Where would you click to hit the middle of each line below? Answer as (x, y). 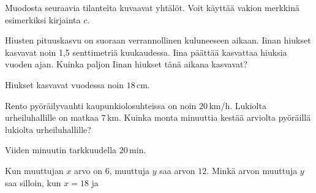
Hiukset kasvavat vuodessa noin (64, 84)
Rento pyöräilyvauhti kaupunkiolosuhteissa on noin (101, 105)
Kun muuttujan (34, 170)
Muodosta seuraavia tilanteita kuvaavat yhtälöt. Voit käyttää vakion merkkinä (152, 7)
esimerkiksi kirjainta (43, 19)
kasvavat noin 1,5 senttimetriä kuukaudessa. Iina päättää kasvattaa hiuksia (146, 52)
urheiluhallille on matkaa (52, 117)
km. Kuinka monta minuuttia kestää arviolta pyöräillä (209, 117)
